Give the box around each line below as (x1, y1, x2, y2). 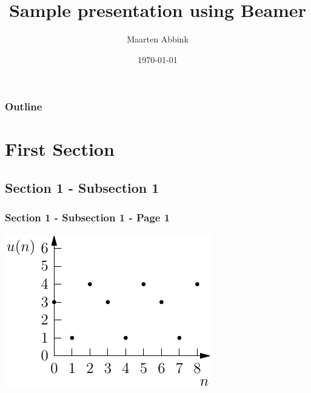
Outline (5, 99, 42, 114)
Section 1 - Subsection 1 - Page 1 (5, 210, 170, 225)
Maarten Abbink (127, 33, 189, 45)
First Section (5, 136, 115, 161)
